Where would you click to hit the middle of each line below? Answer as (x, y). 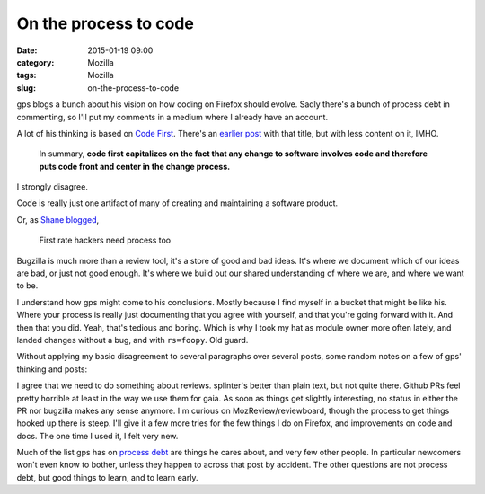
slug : (26, 88)
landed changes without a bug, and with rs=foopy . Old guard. (132, 340)
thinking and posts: (52, 369)
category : (35, 62)
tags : (26, 75)
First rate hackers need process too (105, 240)
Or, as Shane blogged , (58, 219)
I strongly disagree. (53, 187)
